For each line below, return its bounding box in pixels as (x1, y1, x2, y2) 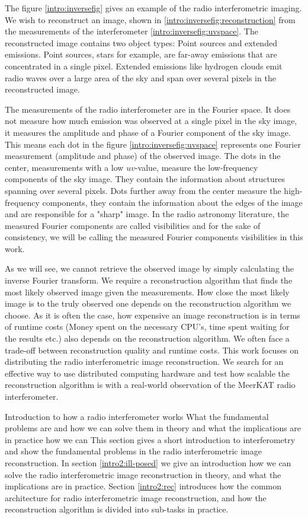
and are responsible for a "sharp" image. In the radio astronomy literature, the (5, 208, 289, 220)
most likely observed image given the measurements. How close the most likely (5, 285, 290, 298)
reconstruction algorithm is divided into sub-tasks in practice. (5, 503, 229, 515)
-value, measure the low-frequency (134, 161, 258, 173)
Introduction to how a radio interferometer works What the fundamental (5, 410, 269, 422)
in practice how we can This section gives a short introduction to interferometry (5, 433, 296, 445)
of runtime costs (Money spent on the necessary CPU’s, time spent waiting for (5, 320, 290, 333)
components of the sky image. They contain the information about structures (5, 173, 285, 185)
